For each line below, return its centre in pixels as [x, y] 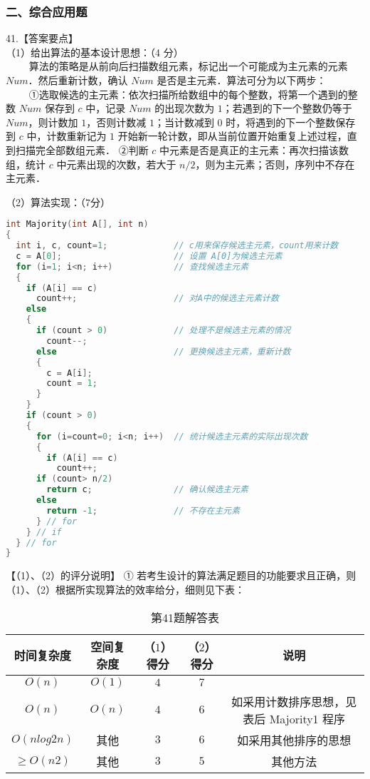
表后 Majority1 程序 [294, 718]
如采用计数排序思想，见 [294, 701]
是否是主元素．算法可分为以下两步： [242, 80]
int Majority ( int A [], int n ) [77, 224]
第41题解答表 [185, 617]
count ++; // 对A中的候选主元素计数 [157, 299]
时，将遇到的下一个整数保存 [291, 122]
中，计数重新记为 [67, 136]
